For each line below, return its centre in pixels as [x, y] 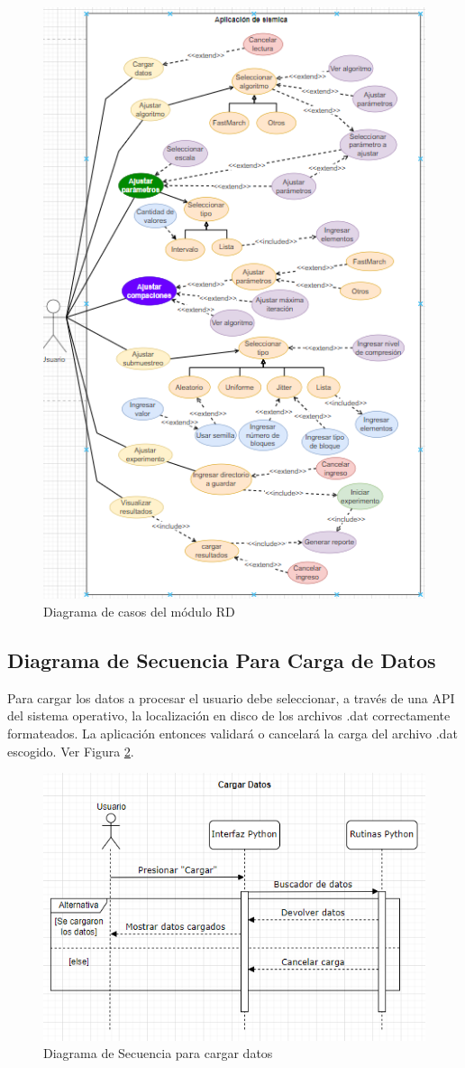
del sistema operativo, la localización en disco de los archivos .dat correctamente [229, 715]
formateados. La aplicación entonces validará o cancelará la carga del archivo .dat [232, 733]
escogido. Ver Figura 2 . [71, 751]
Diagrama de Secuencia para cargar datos [158, 1053]
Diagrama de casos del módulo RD [139, 611]
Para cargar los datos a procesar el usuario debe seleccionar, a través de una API [231, 697]
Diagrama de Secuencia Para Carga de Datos [222, 659]
